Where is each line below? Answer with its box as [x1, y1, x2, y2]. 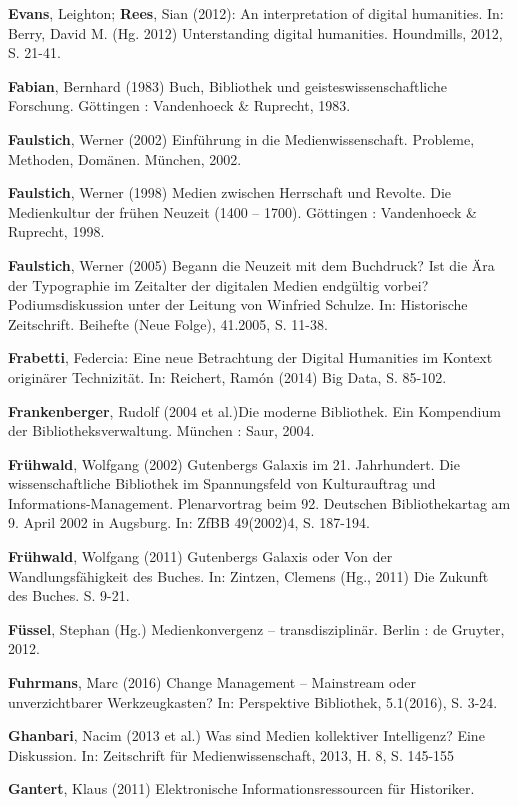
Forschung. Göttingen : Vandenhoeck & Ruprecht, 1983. [8, 95, 351, 116]
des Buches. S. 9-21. [8, 585, 130, 606]
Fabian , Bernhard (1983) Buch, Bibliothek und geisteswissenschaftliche [8, 75, 448, 96]
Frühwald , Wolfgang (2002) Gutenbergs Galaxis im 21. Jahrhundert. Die [8, 453, 460, 474]
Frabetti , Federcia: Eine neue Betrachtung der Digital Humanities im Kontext [8, 347, 493, 368]
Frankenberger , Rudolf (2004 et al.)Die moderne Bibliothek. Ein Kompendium [8, 400, 501, 421]
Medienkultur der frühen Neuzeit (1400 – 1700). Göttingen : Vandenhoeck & [8, 201, 477, 222]
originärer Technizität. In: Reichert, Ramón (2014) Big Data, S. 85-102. [8, 366, 447, 387]
